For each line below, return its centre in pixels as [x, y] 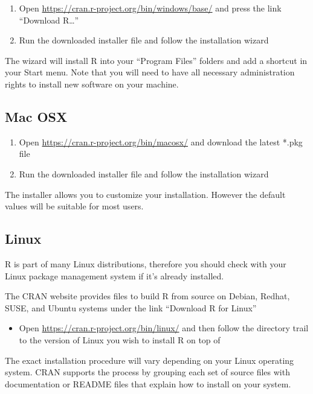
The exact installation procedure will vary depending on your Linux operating [150, 360]
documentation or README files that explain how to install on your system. [148, 383]
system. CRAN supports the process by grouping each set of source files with [147, 372]
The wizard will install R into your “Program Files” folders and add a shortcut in [156, 60]
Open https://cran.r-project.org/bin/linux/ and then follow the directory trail [164, 328]
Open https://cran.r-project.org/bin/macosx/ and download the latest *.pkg [161, 141]
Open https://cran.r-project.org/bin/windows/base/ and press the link [150, 8]
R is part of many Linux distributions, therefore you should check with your [146, 263]
